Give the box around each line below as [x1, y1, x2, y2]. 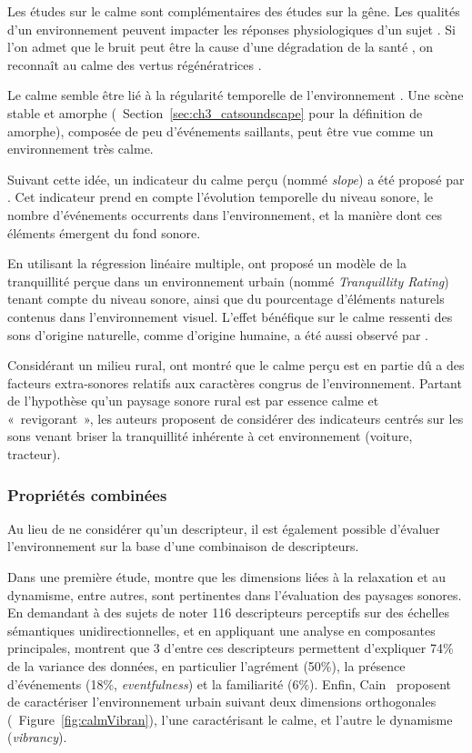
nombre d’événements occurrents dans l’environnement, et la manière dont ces [7, 205, 443, 224]
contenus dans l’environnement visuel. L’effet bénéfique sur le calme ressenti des [7, 306, 453, 326]
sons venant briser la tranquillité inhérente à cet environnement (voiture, [7, 427, 413, 446]
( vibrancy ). [7, 728, 67, 747]
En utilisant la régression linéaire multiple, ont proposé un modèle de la [7, 254, 407, 273]
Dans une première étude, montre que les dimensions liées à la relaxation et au [7, 567, 447, 587]
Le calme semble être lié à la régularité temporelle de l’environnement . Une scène [7, 85, 464, 105]
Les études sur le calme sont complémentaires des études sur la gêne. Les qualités [7, 2, 460, 20]
